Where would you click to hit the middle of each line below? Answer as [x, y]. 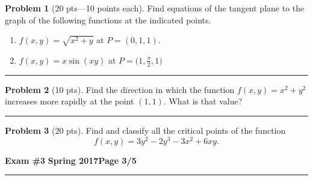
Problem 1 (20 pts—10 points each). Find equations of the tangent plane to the [155, 8]
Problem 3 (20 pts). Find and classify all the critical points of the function [145, 130]
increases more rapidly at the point [70, 101]
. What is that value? [203, 101]
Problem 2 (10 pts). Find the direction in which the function [120, 89]
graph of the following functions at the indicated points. [108, 19]
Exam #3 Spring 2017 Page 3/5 [71, 160]
